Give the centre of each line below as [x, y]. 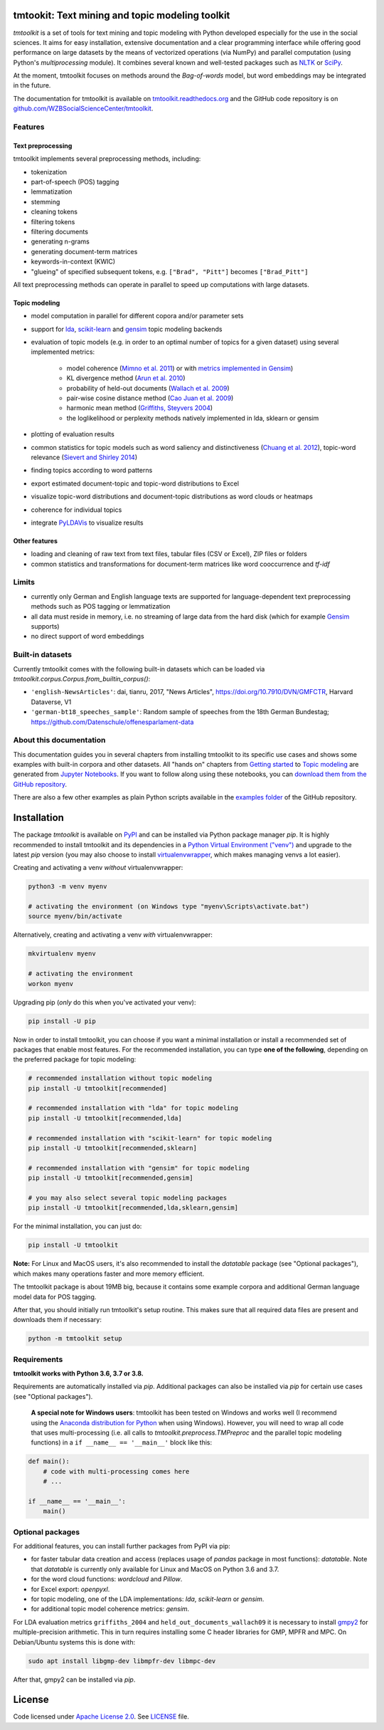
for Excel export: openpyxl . [70, 1589]
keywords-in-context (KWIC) [73, 262]
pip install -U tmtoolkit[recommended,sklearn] [112, 1148]
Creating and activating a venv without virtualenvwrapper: [98, 868]
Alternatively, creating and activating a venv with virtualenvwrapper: [113, 935]
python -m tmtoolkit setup [75, 1339]
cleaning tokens [54, 212]
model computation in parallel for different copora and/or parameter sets [137, 316]
